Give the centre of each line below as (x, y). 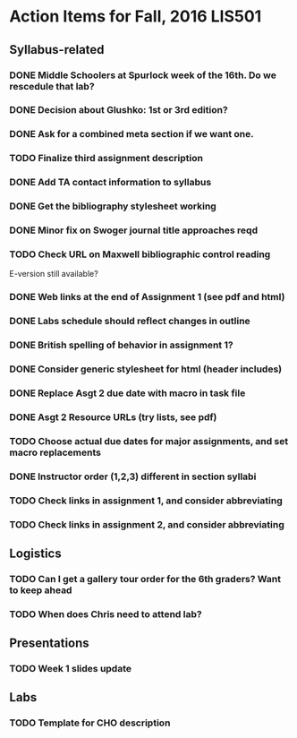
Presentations (49, 644)
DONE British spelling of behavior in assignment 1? (122, 345)
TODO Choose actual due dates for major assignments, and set (149, 441)
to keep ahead (41, 590)
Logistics (35, 553)
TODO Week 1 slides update (71, 669)
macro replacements (55, 452)
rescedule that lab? (52, 86)
